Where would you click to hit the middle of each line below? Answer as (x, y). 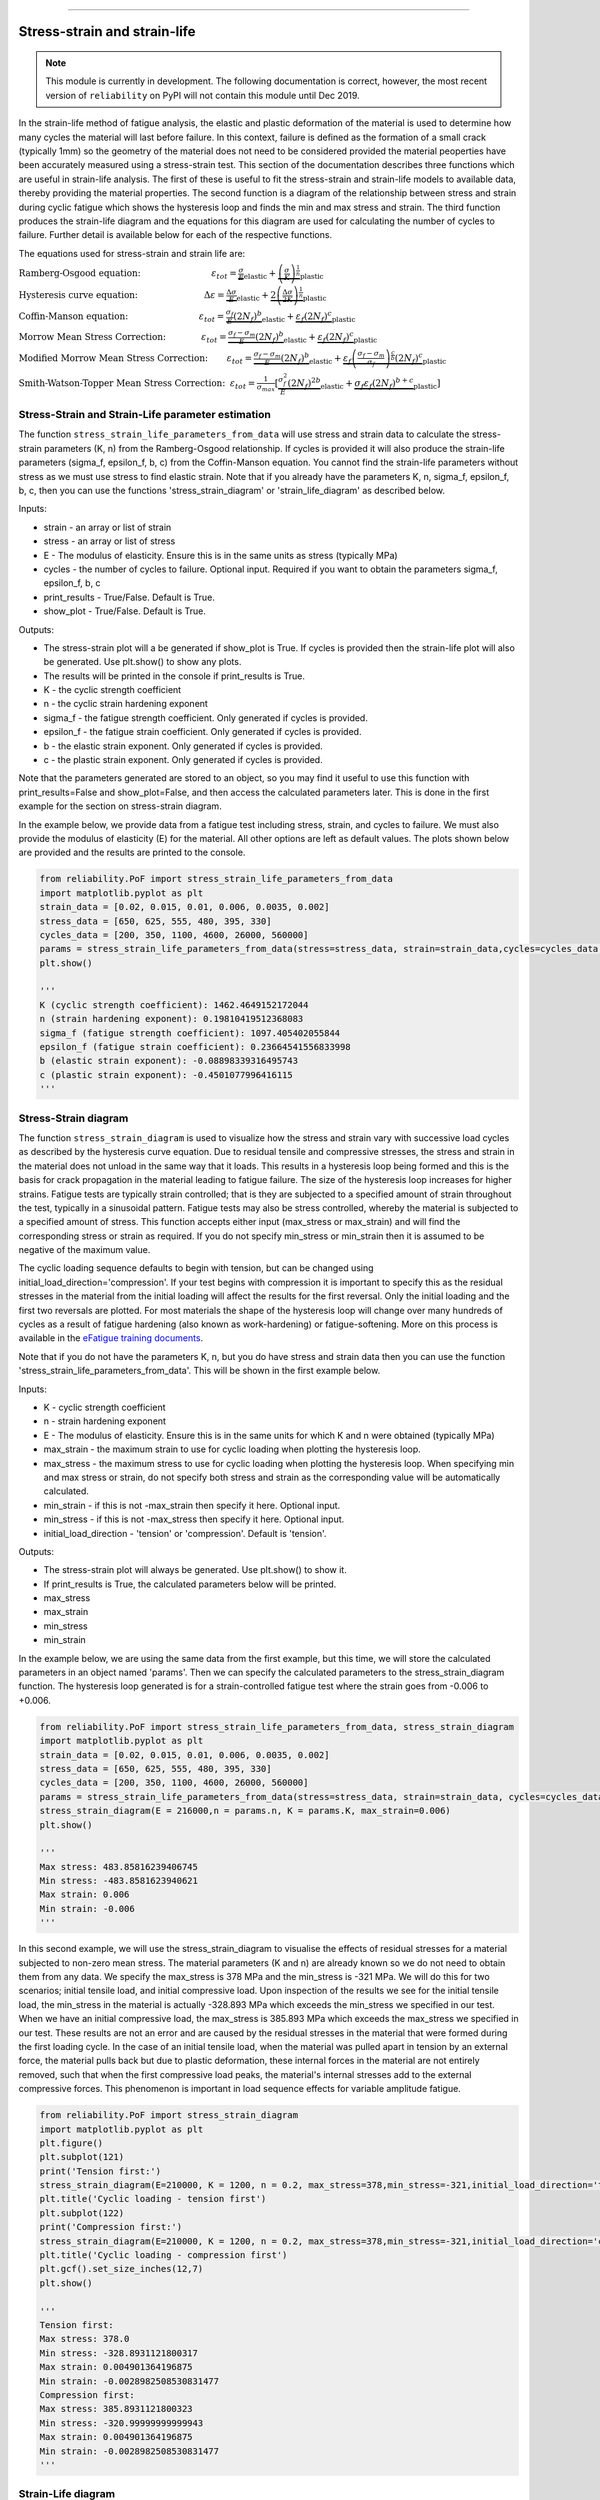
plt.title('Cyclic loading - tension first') (153, 2199)
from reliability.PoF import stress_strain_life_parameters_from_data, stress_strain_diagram (277, 1726)
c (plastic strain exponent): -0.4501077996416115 (166, 1074)
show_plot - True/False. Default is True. (125, 611)
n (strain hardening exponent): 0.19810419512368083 (171, 1019)
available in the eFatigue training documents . (111, 1338)
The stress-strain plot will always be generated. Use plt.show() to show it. (195, 1570)
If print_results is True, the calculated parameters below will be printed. (190, 1584)
